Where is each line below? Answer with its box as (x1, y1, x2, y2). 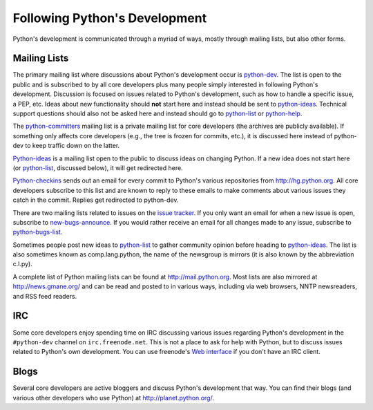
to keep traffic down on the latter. (25, 142, 120, 150)
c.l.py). (12, 260, 32, 268)
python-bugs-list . (12, 228, 63, 236)
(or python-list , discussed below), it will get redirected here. (12, 163, 183, 172)
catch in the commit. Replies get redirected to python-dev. (12, 196, 179, 204)
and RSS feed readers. (12, 292, 77, 300)
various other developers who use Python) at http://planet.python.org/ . (12, 393, 214, 402)
